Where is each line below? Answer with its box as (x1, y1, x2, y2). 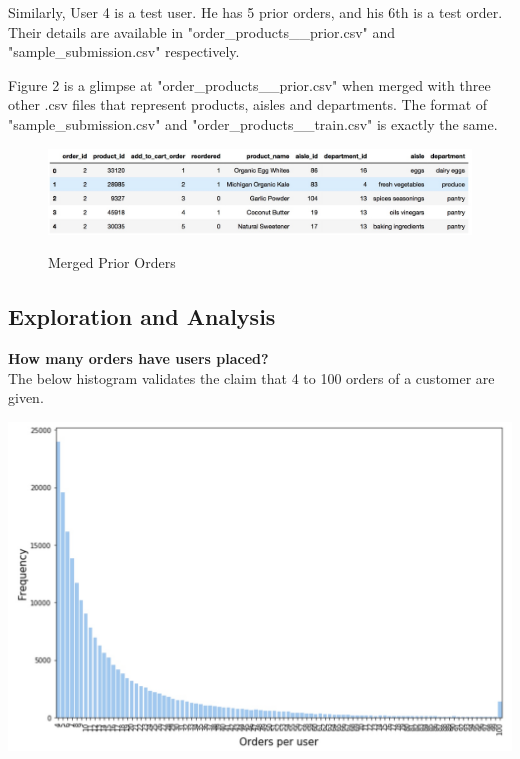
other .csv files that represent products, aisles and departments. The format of (8, 94, 488, 115)
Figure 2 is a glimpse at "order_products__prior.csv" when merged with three (8, 74, 491, 95)
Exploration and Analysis (8, 301, 276, 332)
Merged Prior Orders (48, 252, 176, 273)
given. (8, 387, 44, 408)
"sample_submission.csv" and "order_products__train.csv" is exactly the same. (8, 113, 498, 134)
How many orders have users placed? (8, 348, 269, 369)
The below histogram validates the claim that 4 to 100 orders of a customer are (8, 367, 495, 388)
